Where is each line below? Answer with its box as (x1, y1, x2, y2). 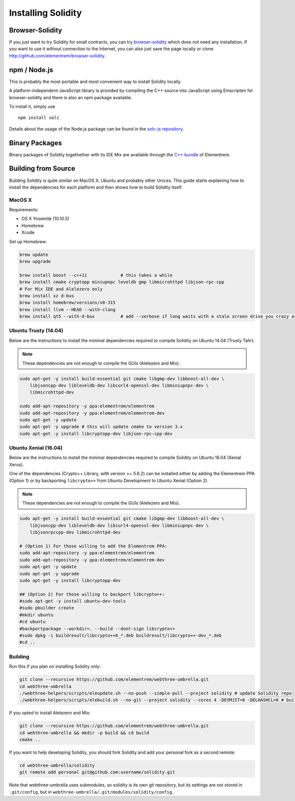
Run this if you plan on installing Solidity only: (9, 663, 101, 669)
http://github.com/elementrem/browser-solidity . (9, 53, 106, 58)
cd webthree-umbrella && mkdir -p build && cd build (19, 730, 149, 736)
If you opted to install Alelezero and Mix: (9, 710, 91, 716)
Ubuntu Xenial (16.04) (9, 445, 63, 452)
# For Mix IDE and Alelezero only (19, 286, 103, 292)
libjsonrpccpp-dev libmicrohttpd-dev (29, 530, 121, 535)
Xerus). (9, 461, 24, 467)
